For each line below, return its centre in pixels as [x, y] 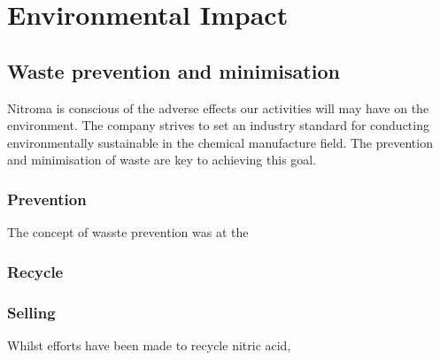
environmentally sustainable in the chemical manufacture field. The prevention [220, 142]
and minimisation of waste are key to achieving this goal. [162, 160]
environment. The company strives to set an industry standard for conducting [218, 125]
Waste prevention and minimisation [174, 70]
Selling [31, 312]
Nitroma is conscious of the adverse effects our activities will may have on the [218, 107]
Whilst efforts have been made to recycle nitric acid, [149, 345]
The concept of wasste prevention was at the [128, 232]
